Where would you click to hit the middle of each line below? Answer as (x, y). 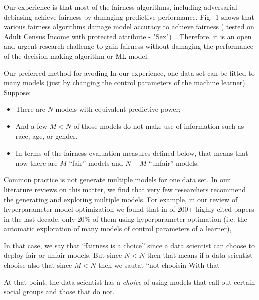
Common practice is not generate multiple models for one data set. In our (117, 179)
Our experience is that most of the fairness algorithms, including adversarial (121, 7)
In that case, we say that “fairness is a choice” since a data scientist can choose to (129, 245)
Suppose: (18, 92)
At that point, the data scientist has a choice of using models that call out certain (130, 282)
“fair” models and (96, 162)
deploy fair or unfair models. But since (63, 255)
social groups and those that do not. (59, 292)
